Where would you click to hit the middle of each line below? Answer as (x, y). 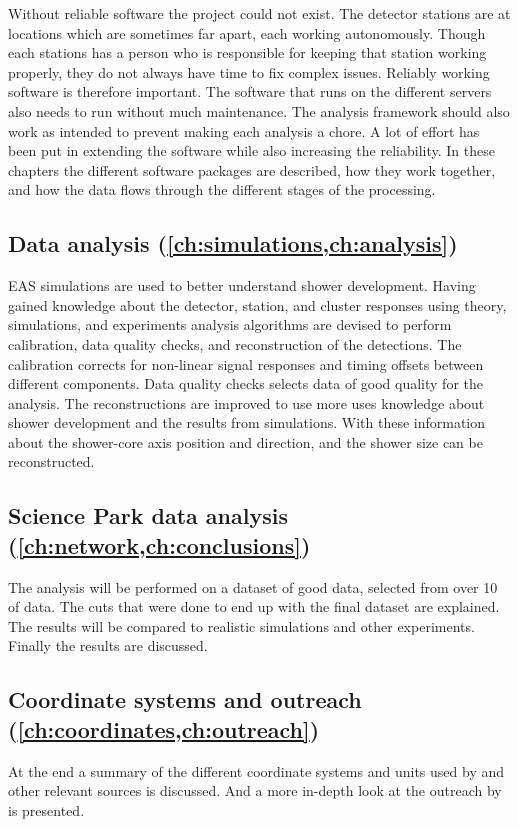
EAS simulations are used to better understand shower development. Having (242, 285)
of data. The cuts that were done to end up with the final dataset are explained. (254, 606)
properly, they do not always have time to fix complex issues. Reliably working (249, 71)
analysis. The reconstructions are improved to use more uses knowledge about (246, 402)
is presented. (46, 809)
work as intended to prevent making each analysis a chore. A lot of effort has (244, 130)
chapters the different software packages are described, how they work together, (252, 169)
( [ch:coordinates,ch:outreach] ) (164, 728)
